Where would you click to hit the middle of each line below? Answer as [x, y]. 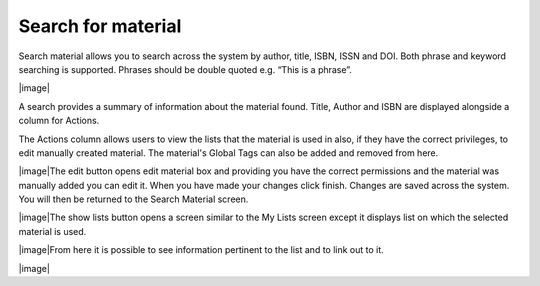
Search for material [100, 26]
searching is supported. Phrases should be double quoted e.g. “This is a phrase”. [185, 69]
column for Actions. [59, 121]
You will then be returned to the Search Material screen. [133, 199]
